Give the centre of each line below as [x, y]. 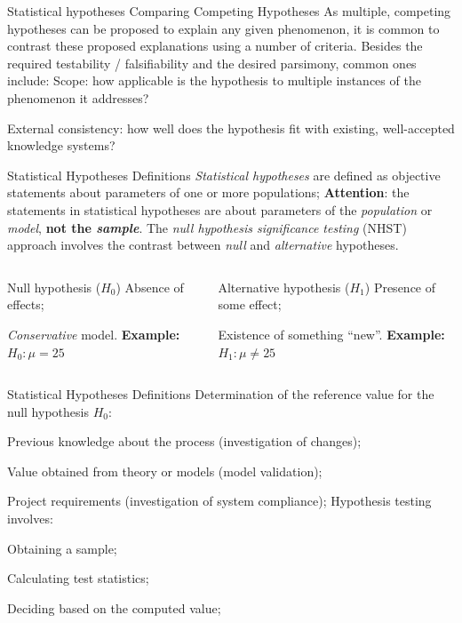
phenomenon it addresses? [78, 97]
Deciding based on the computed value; [114, 607]
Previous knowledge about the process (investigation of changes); [184, 441]
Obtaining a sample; [62, 548]
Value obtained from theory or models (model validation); [165, 471]
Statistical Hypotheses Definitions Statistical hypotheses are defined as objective [224, 175]
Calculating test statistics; [78, 578]
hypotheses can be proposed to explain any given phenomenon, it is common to [223, 28]
